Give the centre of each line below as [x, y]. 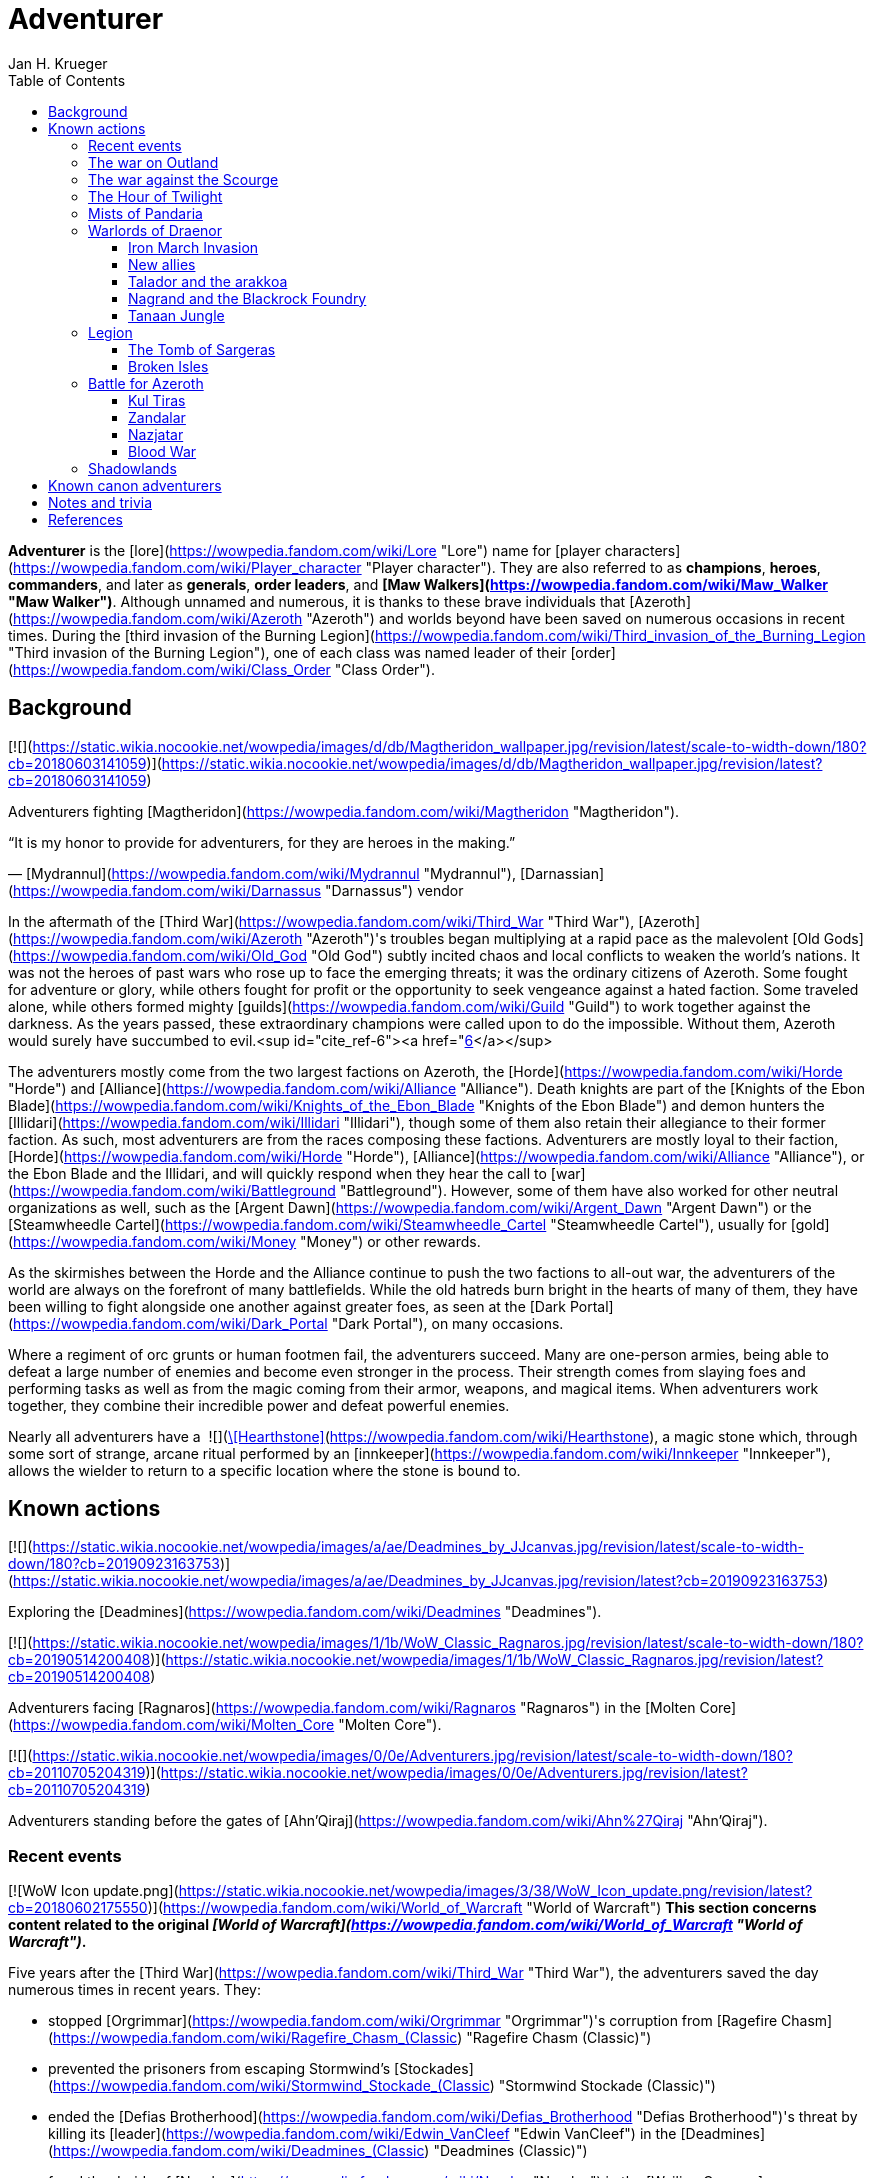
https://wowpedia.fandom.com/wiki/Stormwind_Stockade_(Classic [271, 2086]
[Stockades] [434, 2069]
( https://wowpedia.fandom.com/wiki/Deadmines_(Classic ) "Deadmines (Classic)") [318, 2151]
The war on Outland [153, 162]
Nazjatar [156, 434]
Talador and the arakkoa [208, 281]
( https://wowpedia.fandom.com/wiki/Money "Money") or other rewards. [244, 1241]
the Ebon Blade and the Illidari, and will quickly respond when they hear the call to [277, 1173]
